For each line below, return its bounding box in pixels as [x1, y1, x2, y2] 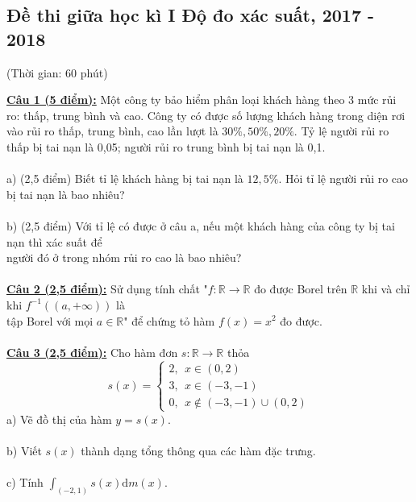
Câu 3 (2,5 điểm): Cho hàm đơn [6, 343, 178, 360]
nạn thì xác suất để [6, 233, 102, 250]
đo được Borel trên [254, 280, 347, 297]
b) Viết [6, 442, 42, 459]
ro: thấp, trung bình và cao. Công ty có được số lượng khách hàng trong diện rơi [6, 106, 406, 123]
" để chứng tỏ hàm [123, 312, 215, 329]
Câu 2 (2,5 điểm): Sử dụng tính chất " [6, 280, 208, 297]
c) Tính [6, 474, 44, 491]
